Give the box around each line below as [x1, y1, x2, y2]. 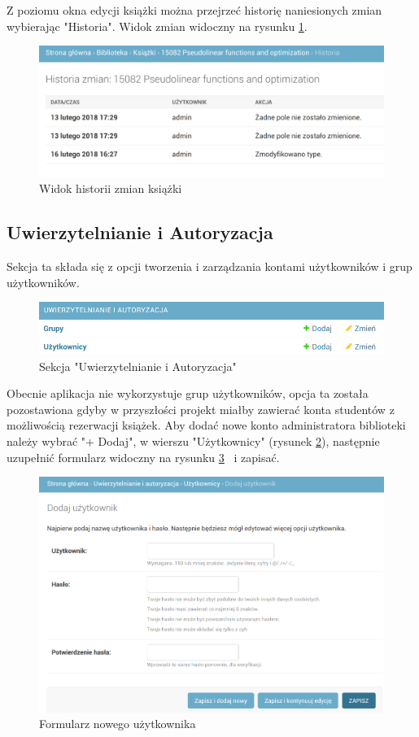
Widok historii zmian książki [39, 180, 182, 197]
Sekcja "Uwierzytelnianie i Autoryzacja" [39, 357, 237, 374]
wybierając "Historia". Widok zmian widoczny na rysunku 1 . [7, 17, 308, 34]
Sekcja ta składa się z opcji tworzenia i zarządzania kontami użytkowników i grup [7, 258, 412, 275]
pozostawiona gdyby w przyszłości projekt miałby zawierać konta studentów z [7, 400, 395, 417]
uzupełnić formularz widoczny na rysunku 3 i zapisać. [7, 448, 280, 465]
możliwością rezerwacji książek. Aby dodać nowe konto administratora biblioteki [7, 416, 406, 434]
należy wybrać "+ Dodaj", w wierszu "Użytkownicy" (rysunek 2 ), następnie [7, 433, 380, 450]
